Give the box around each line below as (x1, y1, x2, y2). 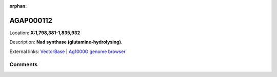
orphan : (9, 3, 27, 9)
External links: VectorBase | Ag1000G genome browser (9, 48, 126, 55)
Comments (9, 61, 38, 68)
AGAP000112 (9, 16, 53, 25)
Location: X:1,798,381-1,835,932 (9, 30, 81, 36)
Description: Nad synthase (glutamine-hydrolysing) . (9, 39, 123, 45)
